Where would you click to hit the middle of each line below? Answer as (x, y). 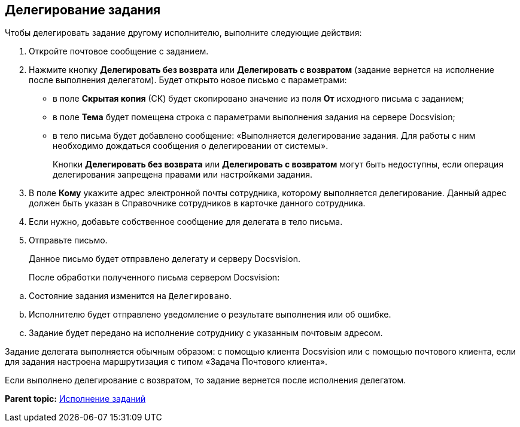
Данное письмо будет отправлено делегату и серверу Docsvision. (165, 259)
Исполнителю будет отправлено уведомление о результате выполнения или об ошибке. (210, 315)
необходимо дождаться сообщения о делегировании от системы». (191, 146)
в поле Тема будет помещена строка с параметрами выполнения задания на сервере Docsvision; (254, 117)
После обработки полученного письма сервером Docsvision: (154, 277)
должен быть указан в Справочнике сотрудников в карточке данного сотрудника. (197, 203)
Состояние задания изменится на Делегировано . (130, 296)
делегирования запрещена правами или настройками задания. (183, 175)
